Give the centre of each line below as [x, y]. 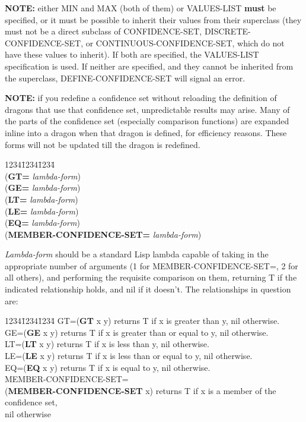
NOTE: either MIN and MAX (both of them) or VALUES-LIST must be [141, 8]
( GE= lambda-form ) [43, 188]
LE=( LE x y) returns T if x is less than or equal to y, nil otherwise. [129, 356]
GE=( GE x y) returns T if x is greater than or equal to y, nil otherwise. [137, 332]
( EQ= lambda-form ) [42, 223]
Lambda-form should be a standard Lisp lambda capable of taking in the [137, 254]
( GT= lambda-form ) [43, 176]
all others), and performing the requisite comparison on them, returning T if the [151, 277]
